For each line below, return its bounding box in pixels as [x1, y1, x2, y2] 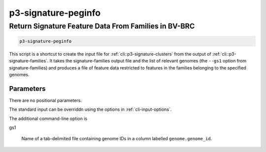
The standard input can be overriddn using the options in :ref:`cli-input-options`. [9, 106, 172, 113]
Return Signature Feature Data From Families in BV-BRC [9, 22, 195, 30]
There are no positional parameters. [9, 97, 82, 103]
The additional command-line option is [9, 116, 88, 122]
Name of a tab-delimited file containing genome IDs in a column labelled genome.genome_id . [21, 136, 212, 142]
